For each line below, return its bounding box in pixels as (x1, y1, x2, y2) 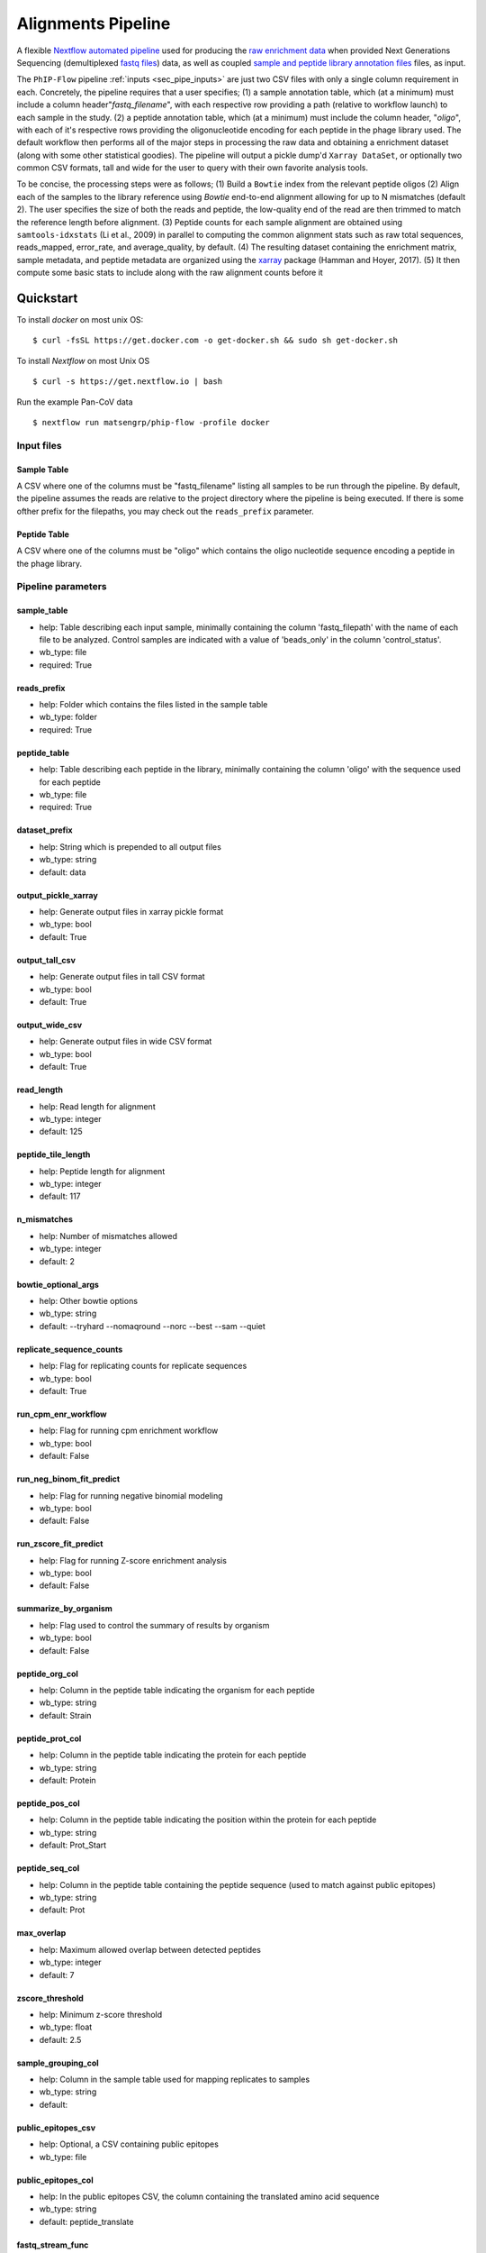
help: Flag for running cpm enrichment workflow (39, 1425, 219, 1437)
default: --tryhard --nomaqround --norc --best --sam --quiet (39, 1320, 265, 1331)
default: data (39, 866, 86, 878)
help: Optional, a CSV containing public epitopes (39, 2139, 220, 2149)
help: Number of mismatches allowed (39, 1230, 178, 1241)
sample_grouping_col (16, 2057, 99, 2068)
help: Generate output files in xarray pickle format (39, 906, 224, 917)
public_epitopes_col (16, 2175, 94, 2185)
